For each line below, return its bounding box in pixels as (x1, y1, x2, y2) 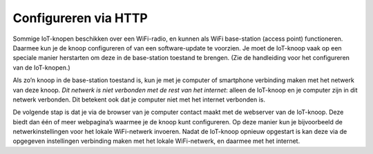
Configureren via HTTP (12, 10, 148, 26)
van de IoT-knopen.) (12, 63, 70, 72)
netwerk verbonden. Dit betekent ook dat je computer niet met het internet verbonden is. (12, 95, 266, 104)
